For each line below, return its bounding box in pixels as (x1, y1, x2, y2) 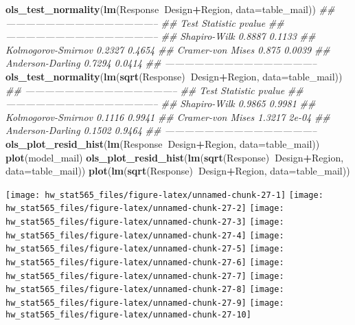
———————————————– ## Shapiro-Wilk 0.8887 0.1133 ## (5, 29, 316, 43)
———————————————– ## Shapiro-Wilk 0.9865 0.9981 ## (5, 96, 316, 111)
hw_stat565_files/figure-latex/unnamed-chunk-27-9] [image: (5, 298, 284, 308)
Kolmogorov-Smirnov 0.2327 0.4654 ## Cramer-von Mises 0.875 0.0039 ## (5, 42, 330, 56)
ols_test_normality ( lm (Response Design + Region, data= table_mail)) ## (5, 2, 335, 16)
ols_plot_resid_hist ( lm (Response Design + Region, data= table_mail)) (5, 136, 320, 150)
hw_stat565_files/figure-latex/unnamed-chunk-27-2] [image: (5, 203, 284, 214)
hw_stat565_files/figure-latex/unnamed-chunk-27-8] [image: (5, 284, 284, 295)
